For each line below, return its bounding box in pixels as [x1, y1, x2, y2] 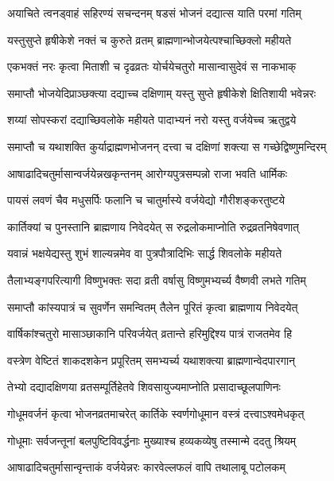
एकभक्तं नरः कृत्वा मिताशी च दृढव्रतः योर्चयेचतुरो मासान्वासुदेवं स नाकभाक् [7, 58, 297, 75]
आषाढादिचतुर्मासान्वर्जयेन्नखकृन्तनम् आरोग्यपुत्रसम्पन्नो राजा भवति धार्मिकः [7, 165, 288, 181]
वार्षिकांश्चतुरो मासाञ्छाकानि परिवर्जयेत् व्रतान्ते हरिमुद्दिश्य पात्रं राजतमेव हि [7, 325, 293, 342]
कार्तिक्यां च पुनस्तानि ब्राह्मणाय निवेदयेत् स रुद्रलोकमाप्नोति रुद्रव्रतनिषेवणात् [7, 218, 299, 235]
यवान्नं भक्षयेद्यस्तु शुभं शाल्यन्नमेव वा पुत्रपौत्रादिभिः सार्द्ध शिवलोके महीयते [7, 245, 282, 262]
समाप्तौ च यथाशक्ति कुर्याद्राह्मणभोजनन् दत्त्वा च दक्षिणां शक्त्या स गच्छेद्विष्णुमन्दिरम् [7, 138, 327, 154]
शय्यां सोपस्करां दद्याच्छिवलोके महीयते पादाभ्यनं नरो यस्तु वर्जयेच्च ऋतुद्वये [7, 111, 297, 128]
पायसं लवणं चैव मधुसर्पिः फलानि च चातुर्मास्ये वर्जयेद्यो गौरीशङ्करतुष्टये [7, 192, 285, 208]
